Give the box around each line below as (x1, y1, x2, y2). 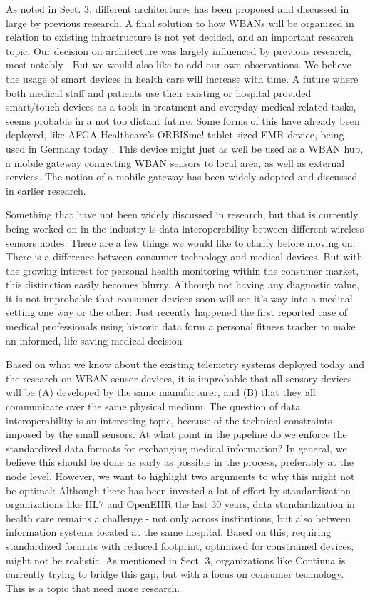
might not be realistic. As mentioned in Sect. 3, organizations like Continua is (6, 552, 346, 567)
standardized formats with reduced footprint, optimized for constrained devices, (6, 538, 354, 553)
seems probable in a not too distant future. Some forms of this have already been (6, 113, 360, 128)
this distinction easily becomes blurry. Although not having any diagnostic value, (6, 277, 359, 292)
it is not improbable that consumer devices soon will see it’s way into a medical (6, 290, 353, 305)
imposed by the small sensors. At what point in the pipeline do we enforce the (6, 427, 347, 442)
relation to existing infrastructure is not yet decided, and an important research (6, 29, 354, 44)
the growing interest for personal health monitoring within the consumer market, (6, 263, 359, 278)
